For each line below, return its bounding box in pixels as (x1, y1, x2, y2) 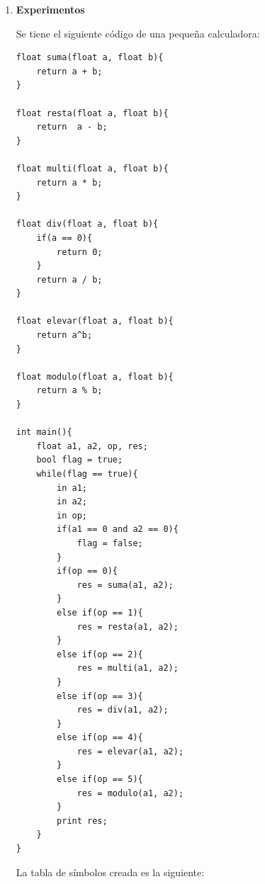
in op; (57, 510, 88, 521)
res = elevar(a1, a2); (77, 746, 184, 756)
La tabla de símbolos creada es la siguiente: (16, 864, 205, 879)
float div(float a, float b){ (16, 219, 159, 229)
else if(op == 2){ (57, 649, 143, 659)
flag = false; (77, 538, 143, 548)
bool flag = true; (36, 455, 123, 465)
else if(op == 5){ (57, 774, 143, 785)
